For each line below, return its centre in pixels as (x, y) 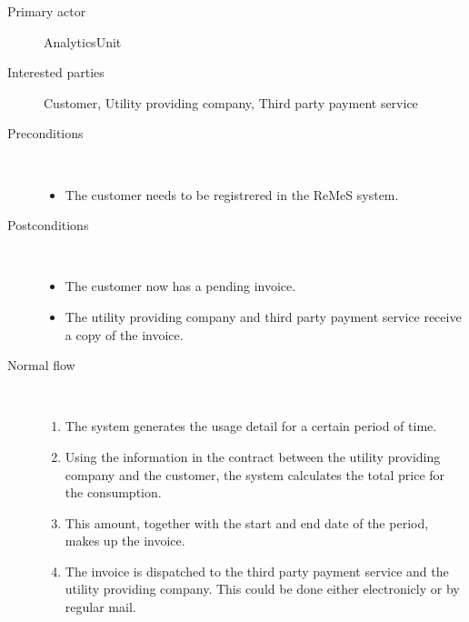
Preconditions (45, 133)
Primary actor (47, 11)
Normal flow (41, 365)
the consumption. (113, 492)
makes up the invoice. (125, 541)
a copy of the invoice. (124, 334)
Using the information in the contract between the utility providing (253, 456)
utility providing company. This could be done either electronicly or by (262, 589)
